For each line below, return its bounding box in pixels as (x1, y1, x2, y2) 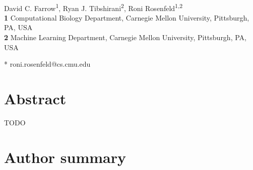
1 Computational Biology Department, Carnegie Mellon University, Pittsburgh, (4, 12, 249, 23)
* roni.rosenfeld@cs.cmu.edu (4, 59, 91, 69)
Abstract (4, 88, 67, 108)
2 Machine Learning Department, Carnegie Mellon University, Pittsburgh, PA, (4, 32, 246, 43)
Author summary (4, 146, 126, 167)
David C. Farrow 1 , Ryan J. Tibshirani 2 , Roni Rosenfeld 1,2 (4, 1, 182, 13)
